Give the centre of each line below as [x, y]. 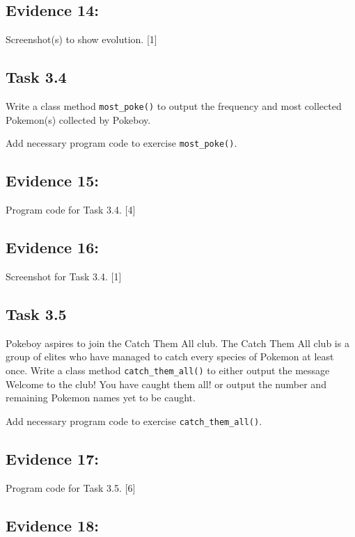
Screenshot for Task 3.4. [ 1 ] [64, 276]
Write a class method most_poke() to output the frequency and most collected [174, 106]
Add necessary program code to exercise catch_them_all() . [134, 420]
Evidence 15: [52, 181]
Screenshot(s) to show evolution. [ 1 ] [81, 39]
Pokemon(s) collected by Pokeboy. [78, 119]
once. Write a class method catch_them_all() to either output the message [168, 370]
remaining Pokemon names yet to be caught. [101, 398]
